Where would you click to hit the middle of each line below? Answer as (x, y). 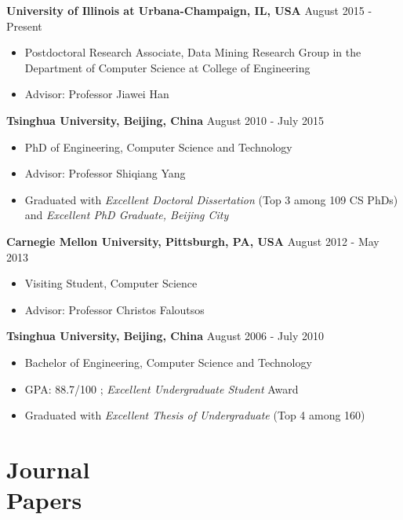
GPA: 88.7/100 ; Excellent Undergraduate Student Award (162, 388)
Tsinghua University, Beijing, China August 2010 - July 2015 (165, 120)
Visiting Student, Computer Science (111, 283)
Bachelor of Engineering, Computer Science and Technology (168, 362)
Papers (44, 500)
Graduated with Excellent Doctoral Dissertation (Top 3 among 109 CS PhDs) (211, 199)
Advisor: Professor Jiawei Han (97, 94)
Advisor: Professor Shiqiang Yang (105, 173)
